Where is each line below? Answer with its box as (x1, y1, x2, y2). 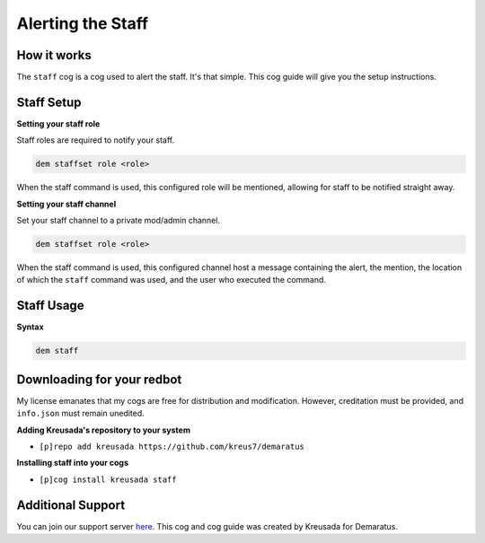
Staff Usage (16, 298, 84, 313)
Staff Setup (16, 94, 82, 109)
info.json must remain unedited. (16, 408, 145, 419)
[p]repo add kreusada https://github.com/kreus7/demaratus (39, 442, 305, 452)
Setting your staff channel (16, 198, 117, 209)
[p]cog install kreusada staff (39, 474, 177, 485)
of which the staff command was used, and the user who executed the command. (16, 275, 327, 285)
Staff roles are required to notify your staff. (16, 135, 175, 145)
